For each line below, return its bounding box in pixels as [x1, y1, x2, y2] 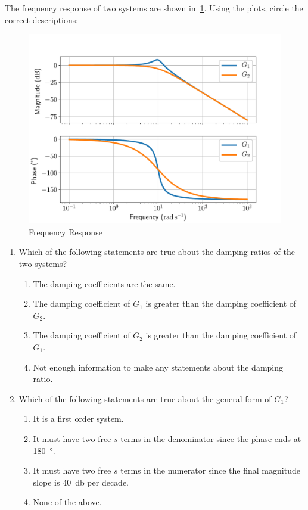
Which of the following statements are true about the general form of [18, 392, 272, 405]
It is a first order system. [33, 412, 124, 425]
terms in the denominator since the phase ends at [120, 432, 301, 444]
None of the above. [33, 496, 102, 508]
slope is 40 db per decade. [33, 475, 129, 488]
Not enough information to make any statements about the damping [33, 360, 284, 373]
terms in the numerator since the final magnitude [120, 464, 300, 477]
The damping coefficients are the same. [33, 277, 176, 290]
